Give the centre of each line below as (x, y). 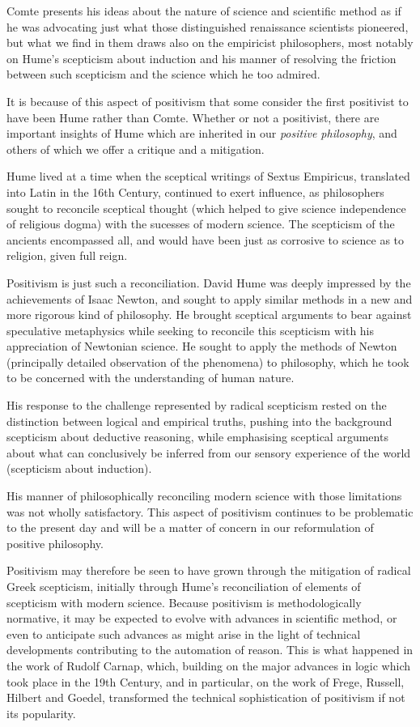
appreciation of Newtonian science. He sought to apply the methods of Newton (202, 346)
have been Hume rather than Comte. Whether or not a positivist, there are (193, 117)
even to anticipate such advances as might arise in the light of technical (184, 633)
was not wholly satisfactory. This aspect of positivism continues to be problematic (210, 511)
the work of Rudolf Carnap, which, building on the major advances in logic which (208, 665)
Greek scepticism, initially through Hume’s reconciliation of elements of (184, 586)
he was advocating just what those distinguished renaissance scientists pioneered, (208, 26)
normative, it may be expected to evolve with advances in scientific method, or (202, 618)
